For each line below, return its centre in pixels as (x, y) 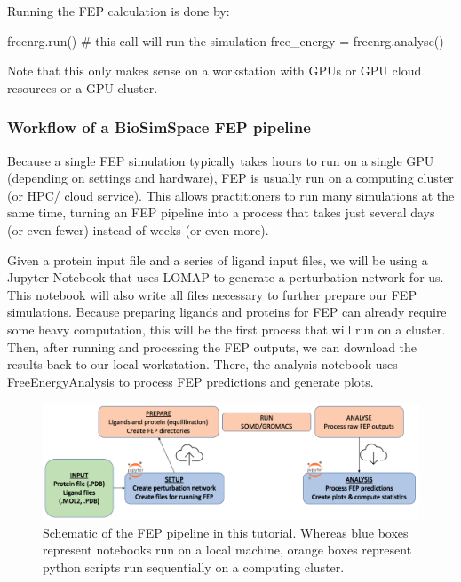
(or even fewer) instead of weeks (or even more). (138, 229)
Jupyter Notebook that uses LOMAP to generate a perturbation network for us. (226, 277)
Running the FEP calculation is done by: (119, 11)
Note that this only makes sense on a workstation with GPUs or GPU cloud (215, 71)
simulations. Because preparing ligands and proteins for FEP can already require (227, 312)
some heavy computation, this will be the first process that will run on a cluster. (227, 329)
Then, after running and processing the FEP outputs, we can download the (212, 346)
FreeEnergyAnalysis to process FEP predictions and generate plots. (191, 381)
